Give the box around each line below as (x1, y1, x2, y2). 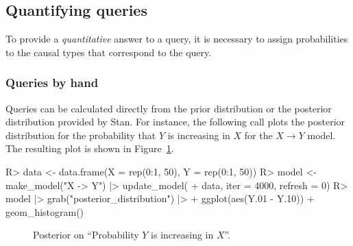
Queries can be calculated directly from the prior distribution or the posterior (5, 101, 332, 115)
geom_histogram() (5, 204, 84, 219)
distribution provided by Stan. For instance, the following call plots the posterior (5, 114, 345, 129)
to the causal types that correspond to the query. (5, 45, 212, 59)
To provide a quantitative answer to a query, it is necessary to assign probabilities (5, 32, 348, 46)
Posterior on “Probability (33, 227, 139, 242)
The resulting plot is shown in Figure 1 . (5, 141, 174, 156)
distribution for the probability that (5, 127, 156, 142)
